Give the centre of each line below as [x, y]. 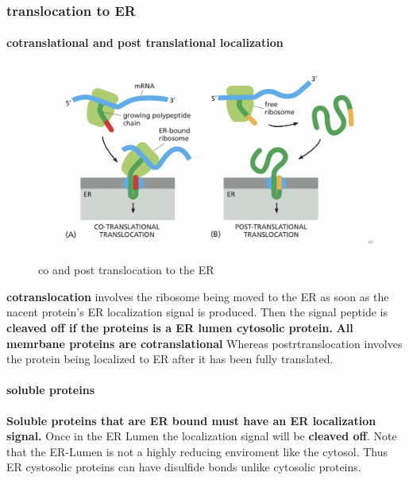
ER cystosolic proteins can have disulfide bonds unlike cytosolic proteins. [184, 467]
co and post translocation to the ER [126, 270]
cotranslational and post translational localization [145, 43]
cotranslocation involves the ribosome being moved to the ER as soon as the [198, 296]
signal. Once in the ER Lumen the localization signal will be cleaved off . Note [202, 436]
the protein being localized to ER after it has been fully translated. [170, 359]
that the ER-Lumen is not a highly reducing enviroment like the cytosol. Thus [197, 451]
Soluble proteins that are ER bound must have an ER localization [191, 420]
